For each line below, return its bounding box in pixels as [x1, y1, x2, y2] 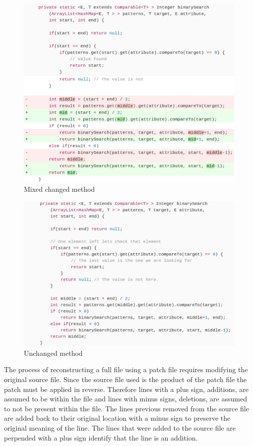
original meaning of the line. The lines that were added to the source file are [4, 422, 236, 433]
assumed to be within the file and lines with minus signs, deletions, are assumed [4, 393, 247, 404]
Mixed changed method [24, 184, 95, 194]
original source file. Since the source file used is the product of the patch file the [4, 374, 247, 384]
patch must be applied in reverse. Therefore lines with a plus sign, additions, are [4, 384, 249, 394]
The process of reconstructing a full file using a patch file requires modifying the [4, 364, 248, 375]
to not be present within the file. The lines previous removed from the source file [4, 403, 249, 413]
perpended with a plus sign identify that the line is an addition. [4, 432, 198, 443]
